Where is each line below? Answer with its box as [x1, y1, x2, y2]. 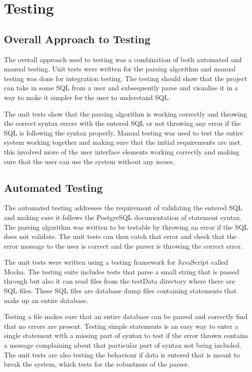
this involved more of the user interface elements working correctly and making [4, 146, 239, 156]
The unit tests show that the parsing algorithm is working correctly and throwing [4, 108, 247, 118]
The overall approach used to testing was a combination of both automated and [4, 54, 242, 64]
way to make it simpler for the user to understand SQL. [4, 92, 171, 102]
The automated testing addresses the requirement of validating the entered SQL [4, 203, 243, 213]
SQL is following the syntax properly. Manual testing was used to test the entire [4, 127, 243, 137]
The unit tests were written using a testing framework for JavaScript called [4, 257, 228, 267]
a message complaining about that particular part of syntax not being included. [4, 340, 242, 350]
